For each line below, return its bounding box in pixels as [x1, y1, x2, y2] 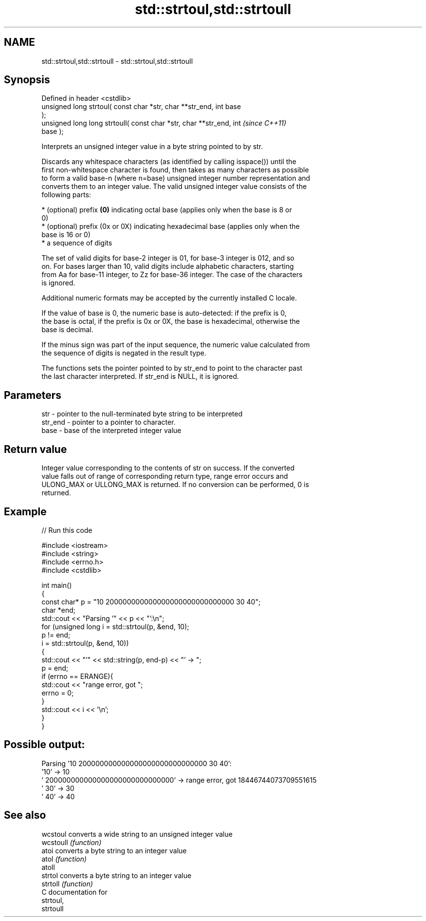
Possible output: [4, 738, 85, 751]
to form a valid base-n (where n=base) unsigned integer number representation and [41, 174, 310, 183]
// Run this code [41, 526, 92, 534]
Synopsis [4, 74, 50, 86]
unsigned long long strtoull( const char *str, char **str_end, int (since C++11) [41, 119, 286, 128]
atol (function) [41, 854, 87, 863]
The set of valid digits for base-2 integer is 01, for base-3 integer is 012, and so [41, 254, 295, 263]
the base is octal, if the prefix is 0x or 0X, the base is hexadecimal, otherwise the [41, 317, 300, 326]
